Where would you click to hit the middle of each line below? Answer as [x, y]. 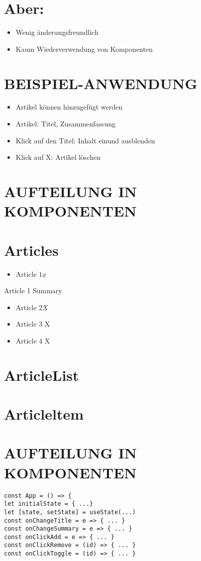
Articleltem [44, 414]
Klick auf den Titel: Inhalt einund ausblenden [85, 140]
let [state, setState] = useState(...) [70, 512]
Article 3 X [33, 324]
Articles [31, 250]
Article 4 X [33, 340]
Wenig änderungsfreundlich [57, 32]
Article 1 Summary [33, 290]
